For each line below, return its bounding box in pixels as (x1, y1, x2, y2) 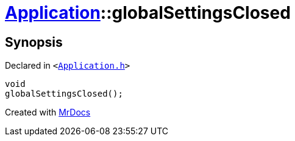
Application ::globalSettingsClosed (5, 2, 291, 23)
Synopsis (5, 34, 63, 50)
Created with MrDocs (5, 107, 91, 118)
